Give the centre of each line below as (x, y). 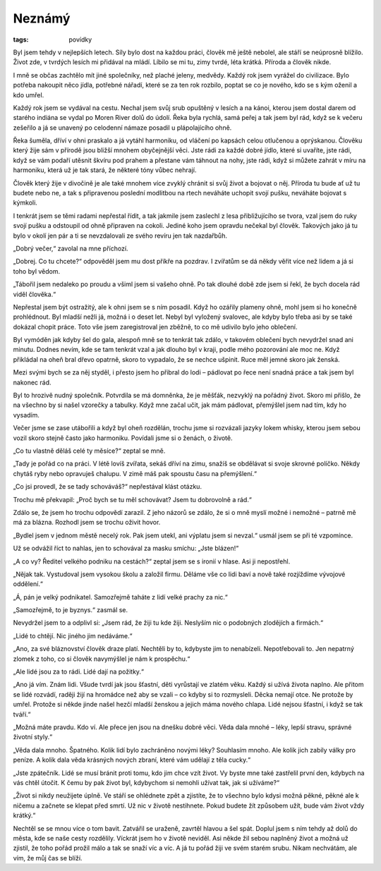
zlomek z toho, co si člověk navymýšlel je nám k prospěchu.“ (102, 659)
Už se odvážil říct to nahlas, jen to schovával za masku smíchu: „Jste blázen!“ (126, 548)
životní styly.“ (33, 737)
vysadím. (26, 415)
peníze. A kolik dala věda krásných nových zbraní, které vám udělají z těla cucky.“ (132, 760)
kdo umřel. (29, 95)
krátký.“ (24, 815)
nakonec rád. (32, 382)
